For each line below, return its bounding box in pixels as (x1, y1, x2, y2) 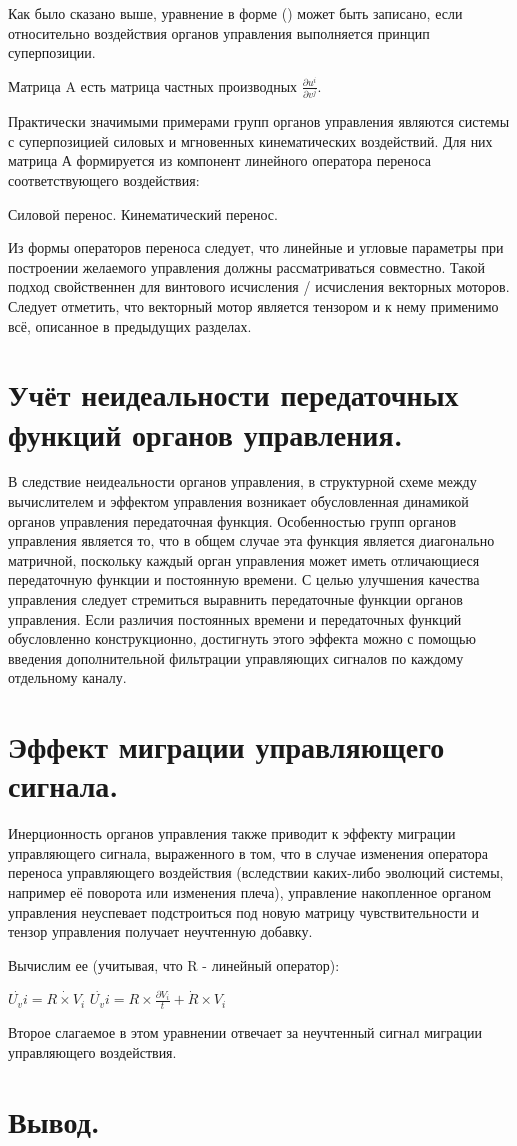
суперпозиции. (8, 42, 96, 63)
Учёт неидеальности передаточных (8, 374, 459, 415)
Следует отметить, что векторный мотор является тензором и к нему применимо (8, 295, 499, 316)
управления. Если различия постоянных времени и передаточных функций (8, 608, 462, 629)
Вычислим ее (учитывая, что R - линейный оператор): (8, 954, 340, 975)
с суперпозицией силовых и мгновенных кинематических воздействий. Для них (8, 130, 493, 151)
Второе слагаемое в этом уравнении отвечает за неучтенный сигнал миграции (8, 1022, 482, 1043)
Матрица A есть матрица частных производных (8, 75, 298, 96)
